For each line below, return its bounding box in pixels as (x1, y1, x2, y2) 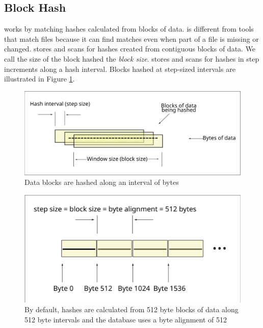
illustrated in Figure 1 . (4, 73, 75, 84)
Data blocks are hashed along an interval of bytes (24, 177, 179, 187)
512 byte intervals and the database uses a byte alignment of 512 (24, 314, 227, 324)
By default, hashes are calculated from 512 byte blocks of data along (24, 304, 239, 315)
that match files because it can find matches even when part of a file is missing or (4, 33, 259, 44)
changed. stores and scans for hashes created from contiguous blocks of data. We (4, 43, 256, 54)
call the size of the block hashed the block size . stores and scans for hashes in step (4, 53, 259, 64)
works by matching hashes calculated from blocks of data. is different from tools (4, 23, 254, 34)
